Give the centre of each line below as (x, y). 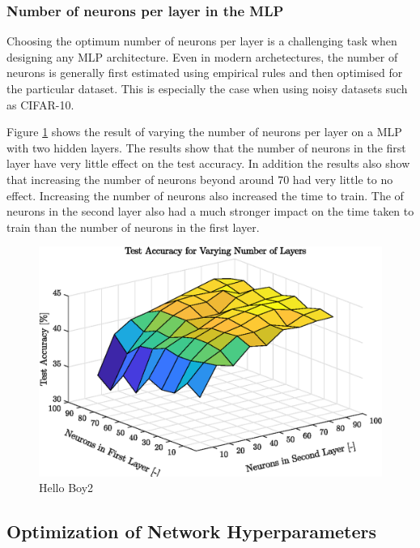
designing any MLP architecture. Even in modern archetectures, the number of (202, 56)
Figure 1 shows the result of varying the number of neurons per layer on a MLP (204, 132)
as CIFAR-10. (40, 104)
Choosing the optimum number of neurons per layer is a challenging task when (202, 41)
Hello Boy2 (66, 488)
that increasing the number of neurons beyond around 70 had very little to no (200, 179)
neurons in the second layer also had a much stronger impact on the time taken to (210, 211)
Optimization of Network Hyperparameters (192, 531)
